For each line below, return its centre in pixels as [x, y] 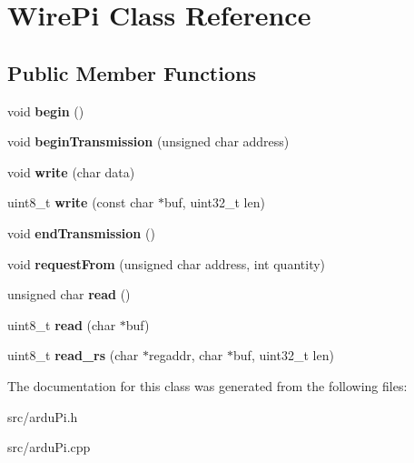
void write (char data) [71, 171]
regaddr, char [186, 355]
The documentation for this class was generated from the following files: [207, 385]
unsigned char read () [69, 294]
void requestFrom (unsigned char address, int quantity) [167, 263]
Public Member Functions [132, 72]
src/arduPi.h [43, 416]
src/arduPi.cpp [49, 447]
